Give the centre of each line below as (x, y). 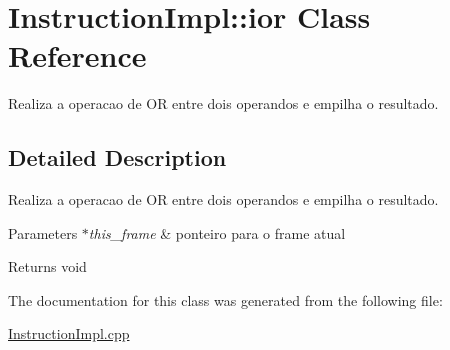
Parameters (43, 232)
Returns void (47, 266)
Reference (77, 55)
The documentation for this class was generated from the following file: (225, 299)
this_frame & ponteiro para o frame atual (217, 232)
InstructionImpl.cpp (69, 333)
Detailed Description (117, 157)
